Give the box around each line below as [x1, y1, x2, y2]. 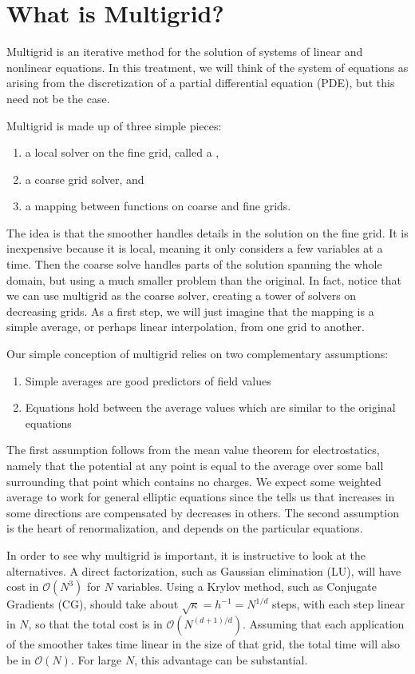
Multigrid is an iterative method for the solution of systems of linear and [6, 43, 363, 60]
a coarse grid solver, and [25, 170, 144, 187]
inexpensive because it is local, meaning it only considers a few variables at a [6, 240, 383, 257]
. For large [70, 651, 122, 668]
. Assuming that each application [242, 615, 405, 632]
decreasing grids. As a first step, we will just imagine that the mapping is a [6, 302, 374, 319]
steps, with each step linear [271, 596, 405, 612]
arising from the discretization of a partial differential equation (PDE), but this [6, 74, 395, 91]
